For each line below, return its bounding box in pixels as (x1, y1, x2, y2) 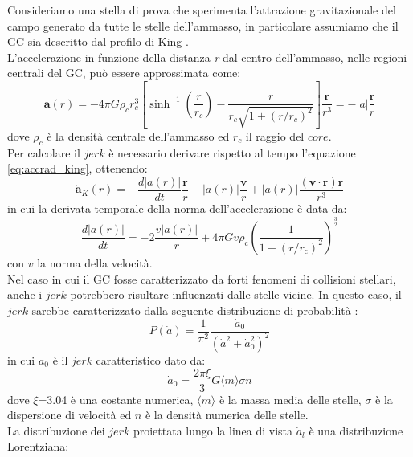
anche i (7, 286, 43, 303)
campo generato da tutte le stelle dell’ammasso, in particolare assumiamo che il (7, 17, 399, 34)
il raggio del (245, 127, 305, 144)
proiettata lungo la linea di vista (133, 422, 293, 439)
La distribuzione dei (7, 422, 105, 439)
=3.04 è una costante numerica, (38, 390, 194, 407)
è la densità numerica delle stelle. (145, 406, 309, 423)
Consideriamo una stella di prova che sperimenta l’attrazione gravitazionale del (7, 2, 396, 18)
